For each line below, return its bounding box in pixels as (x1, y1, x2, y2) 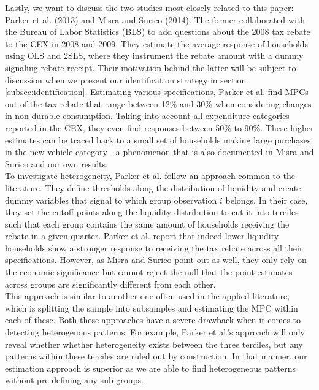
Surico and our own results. (5, 157, 108, 170)
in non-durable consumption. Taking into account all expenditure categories (5, 109, 290, 122)
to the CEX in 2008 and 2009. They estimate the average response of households (5, 37, 309, 50)
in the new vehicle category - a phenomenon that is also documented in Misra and (5, 145, 314, 158)
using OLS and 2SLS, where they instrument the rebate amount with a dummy (5, 49, 304, 62)
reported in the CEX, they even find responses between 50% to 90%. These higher (5, 121, 314, 134)
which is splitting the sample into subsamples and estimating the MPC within (5, 301, 298, 314)
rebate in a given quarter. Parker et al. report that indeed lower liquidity (5, 229, 279, 242)
